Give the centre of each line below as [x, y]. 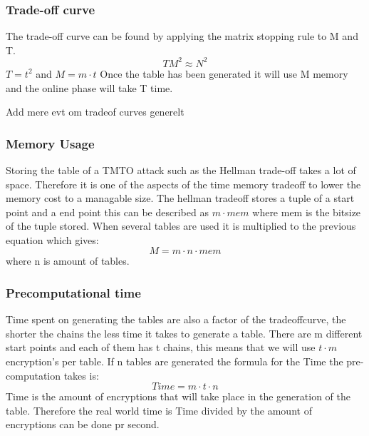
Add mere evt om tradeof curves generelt [95, 112]
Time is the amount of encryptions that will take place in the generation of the [178, 396]
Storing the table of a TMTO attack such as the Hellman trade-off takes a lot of [181, 169]
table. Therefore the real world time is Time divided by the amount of [159, 410]
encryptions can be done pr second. [83, 424]
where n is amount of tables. [68, 261]
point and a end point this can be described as [107, 212]
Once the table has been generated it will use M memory [224, 73]
